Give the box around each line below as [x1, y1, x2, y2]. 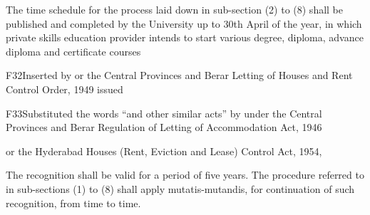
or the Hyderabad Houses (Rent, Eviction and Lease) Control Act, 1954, [6, 143, 322, 158]
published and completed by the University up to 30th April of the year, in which [6, 16, 362, 31]
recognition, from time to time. [6, 195, 141, 210]
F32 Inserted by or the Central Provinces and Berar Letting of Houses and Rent [6, 68, 353, 83]
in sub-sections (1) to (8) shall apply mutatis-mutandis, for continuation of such [6, 181, 355, 196]
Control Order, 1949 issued [6, 81, 123, 96]
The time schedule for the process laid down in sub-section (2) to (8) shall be [6, 2, 344, 16]
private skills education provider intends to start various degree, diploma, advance [6, 30, 364, 45]
